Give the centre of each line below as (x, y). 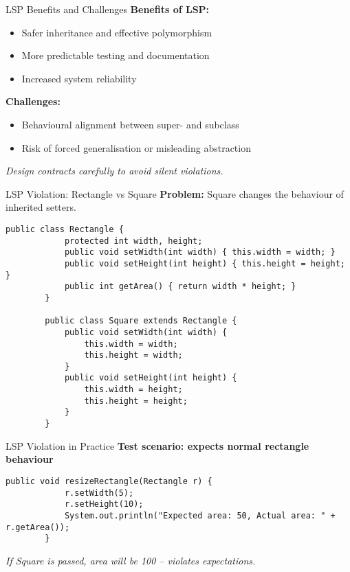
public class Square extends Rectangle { (141, 321)
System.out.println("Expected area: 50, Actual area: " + (200, 515)
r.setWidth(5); (99, 493)
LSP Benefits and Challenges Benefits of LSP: (108, 9)
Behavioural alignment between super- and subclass (130, 124)
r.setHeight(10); (104, 504)
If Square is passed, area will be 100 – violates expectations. (131, 560)
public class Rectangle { (65, 229)
